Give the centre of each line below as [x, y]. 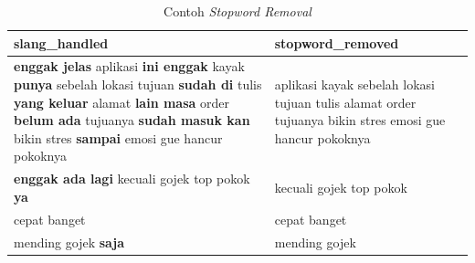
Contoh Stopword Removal [237, 11]
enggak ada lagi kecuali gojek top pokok [132, 179]
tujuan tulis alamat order [345, 102]
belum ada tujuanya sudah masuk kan [132, 120]
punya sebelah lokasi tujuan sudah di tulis [138, 84]
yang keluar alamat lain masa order [122, 102]
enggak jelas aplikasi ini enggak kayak [129, 66]
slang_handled [61, 42]
